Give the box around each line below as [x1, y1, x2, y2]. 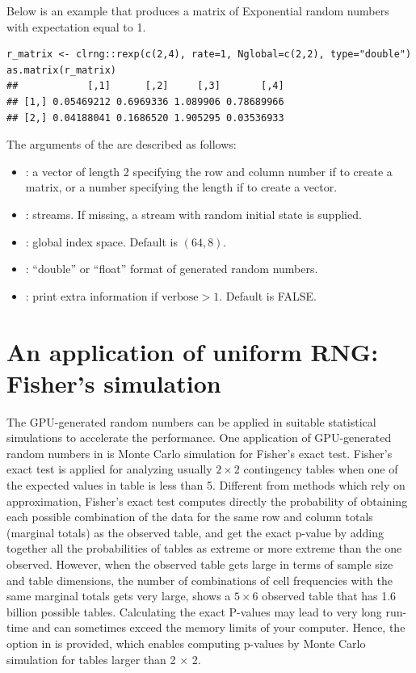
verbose [161, 291, 199, 303]
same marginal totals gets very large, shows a [6, 587, 231, 604]
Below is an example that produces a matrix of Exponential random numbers [6, 2, 389, 19]
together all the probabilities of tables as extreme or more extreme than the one [6, 540, 402, 557]
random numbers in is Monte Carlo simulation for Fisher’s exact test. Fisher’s [6, 444, 393, 461]
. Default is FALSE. [219, 287, 317, 304]
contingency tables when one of [243, 461, 398, 477]
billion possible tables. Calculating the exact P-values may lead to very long [6, 603, 382, 620]
